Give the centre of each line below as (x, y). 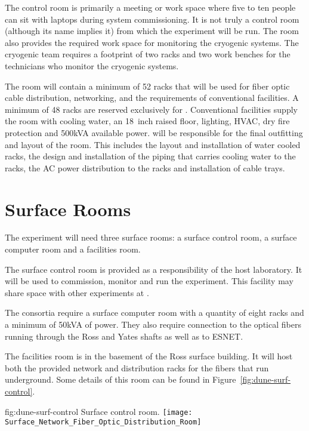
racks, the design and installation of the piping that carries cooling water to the (150, 156)
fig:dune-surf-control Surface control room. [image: (99, 411)
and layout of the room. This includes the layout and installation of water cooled (153, 144)
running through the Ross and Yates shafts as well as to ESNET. (124, 336)
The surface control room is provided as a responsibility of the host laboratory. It (154, 269)
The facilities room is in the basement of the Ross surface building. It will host (149, 356)
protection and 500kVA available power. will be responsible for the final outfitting (154, 132)
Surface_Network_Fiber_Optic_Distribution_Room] (103, 422)
